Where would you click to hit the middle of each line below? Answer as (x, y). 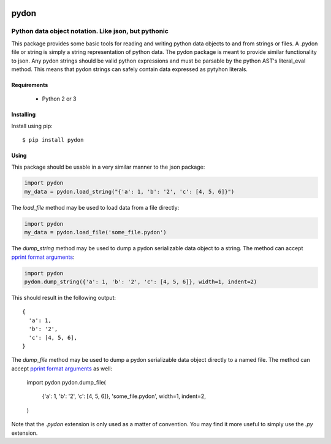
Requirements (30, 85)
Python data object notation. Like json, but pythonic (90, 31)
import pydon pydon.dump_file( (67, 383)
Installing (24, 115)
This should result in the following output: (64, 297)
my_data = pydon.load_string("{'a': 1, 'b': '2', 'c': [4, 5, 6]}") (129, 191)
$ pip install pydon (53, 140)
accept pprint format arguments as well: (62, 369)
